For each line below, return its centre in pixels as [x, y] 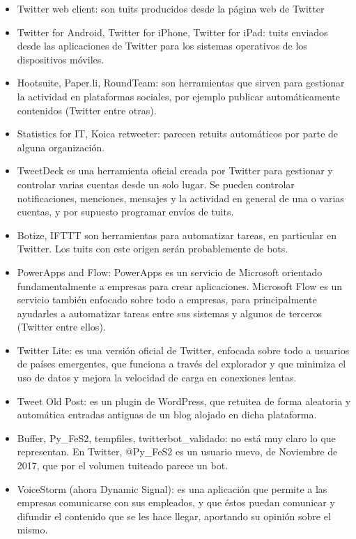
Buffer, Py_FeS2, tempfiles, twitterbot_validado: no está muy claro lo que [176, 438]
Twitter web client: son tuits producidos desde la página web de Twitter [171, 8]
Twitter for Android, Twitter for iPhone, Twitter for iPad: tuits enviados [172, 32]
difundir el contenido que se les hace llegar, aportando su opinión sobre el [174, 516]
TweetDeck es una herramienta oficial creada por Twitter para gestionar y [175, 170]
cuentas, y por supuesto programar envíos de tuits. [125, 212]
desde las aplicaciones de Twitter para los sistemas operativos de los [162, 46]
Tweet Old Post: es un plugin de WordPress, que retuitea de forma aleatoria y [184, 401]
